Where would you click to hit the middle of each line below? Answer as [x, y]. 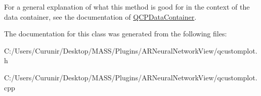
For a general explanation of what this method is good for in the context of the [127, 7]
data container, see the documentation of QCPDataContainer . [100, 16]
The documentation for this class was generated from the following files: [116, 34]
